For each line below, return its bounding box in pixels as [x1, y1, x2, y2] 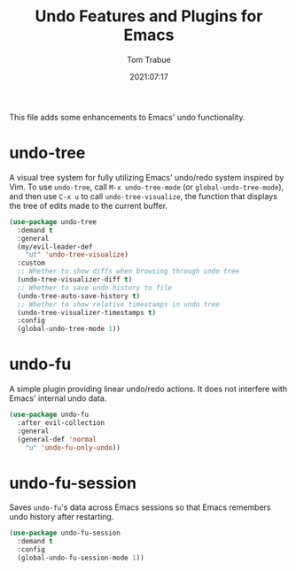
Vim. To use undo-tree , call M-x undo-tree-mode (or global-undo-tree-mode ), [9, 181, 284, 192]
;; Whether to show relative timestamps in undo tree [17, 299, 220, 309]
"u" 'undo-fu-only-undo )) [25, 443, 121, 452]
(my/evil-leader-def [17, 242, 93, 251]
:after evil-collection [17, 418, 105, 427]
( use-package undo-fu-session [9, 529, 121, 537]
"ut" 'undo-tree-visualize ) [25, 251, 129, 259]
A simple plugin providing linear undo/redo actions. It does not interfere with [9, 383, 288, 395]
